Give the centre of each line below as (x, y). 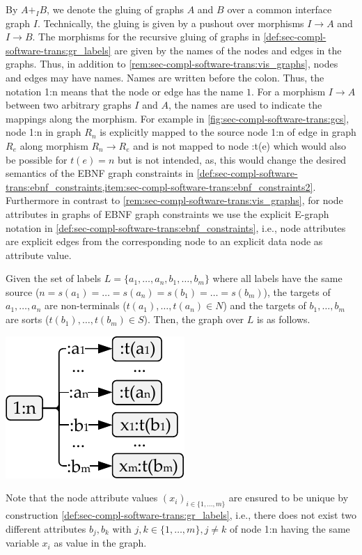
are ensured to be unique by (289, 498)
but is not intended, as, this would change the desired (232, 159)
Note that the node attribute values (82, 498)
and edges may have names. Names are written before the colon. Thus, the (165, 77)
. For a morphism (288, 91)
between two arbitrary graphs (69, 105)
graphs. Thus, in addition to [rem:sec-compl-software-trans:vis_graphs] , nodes (172, 64)
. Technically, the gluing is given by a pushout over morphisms (171, 23)
